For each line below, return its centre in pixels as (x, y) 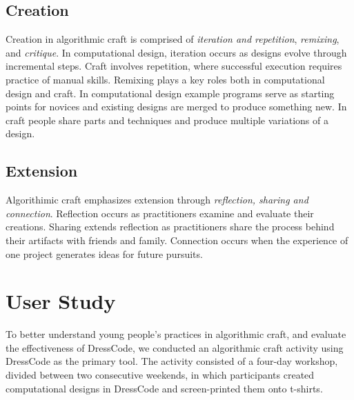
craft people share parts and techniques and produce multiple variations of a (167, 120)
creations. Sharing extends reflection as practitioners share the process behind (170, 227)
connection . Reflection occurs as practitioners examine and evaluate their (160, 213)
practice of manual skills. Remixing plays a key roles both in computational (165, 79)
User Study (61, 301)
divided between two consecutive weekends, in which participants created (160, 375)
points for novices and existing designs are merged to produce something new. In (176, 107)
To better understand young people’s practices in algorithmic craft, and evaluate (176, 334)
